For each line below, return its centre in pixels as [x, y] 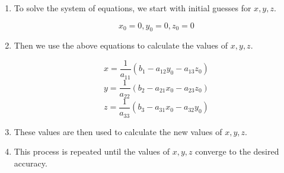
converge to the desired [237, 151]
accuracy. [31, 163]
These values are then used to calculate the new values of [118, 131]
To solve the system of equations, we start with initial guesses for [133, 8]
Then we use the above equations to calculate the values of [121, 45]
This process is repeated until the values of [92, 151]
